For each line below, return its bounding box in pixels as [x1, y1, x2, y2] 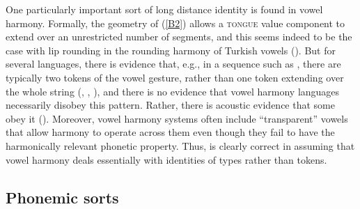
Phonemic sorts [6, 186, 119, 208]
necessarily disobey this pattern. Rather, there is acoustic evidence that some [6, 98, 335, 112]
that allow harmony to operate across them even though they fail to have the [6, 125, 335, 139]
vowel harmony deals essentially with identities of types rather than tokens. [6, 152, 327, 167]
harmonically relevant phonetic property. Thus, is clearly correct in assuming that [6, 138, 355, 153]
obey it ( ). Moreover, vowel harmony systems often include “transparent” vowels [6, 111, 348, 125]
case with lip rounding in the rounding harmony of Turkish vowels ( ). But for [6, 42, 336, 57]
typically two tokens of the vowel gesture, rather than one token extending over [6, 70, 344, 84]
